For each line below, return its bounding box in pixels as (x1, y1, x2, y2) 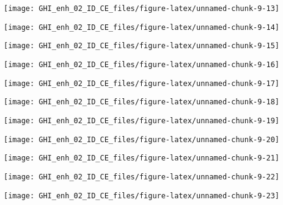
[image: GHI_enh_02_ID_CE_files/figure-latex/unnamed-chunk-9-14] (4, 23, 280, 32)
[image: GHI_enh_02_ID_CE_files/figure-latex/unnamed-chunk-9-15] (4, 41, 280, 51)
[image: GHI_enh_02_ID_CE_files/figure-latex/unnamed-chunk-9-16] (4, 60, 280, 69)
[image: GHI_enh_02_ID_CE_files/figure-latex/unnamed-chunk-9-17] (4, 79, 280, 88)
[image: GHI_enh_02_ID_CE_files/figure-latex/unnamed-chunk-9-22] (4, 172, 280, 181)
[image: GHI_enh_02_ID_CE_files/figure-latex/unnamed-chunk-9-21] (4, 154, 280, 163)
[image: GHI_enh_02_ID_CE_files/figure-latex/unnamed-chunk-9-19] (4, 116, 280, 125)
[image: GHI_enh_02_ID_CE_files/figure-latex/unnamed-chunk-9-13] (4, 4, 280, 13)
